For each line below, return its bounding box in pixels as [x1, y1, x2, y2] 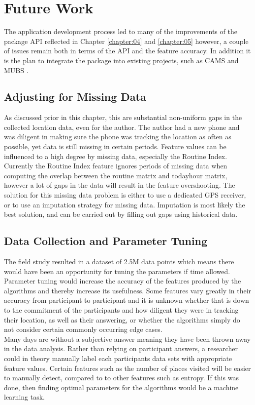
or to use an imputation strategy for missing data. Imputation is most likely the [4, 199, 245, 209]
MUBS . [4, 65, 29, 75]
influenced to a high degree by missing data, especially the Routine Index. [4, 151, 227, 161]
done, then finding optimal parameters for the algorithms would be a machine [4, 382, 239, 392]
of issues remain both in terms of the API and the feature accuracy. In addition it [4, 45, 251, 56]
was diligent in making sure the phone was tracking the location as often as [4, 131, 231, 142]
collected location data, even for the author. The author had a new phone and [4, 121, 240, 132]
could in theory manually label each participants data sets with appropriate [4, 353, 232, 363]
